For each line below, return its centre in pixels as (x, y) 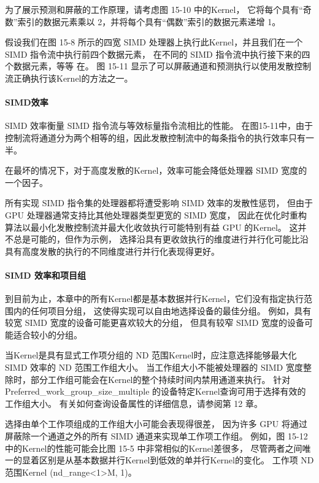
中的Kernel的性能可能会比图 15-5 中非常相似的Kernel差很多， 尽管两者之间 (154, 448)
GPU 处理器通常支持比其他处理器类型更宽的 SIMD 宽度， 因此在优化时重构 (156, 214)
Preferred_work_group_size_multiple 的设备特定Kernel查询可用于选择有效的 (156, 391)
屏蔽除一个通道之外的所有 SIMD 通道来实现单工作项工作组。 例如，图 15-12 (156, 436)
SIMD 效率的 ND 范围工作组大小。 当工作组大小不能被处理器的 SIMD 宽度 (154, 367)
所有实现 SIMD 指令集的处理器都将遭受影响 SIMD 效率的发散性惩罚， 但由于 (159, 203)
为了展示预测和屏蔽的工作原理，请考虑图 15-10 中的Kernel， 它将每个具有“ (154, 9)
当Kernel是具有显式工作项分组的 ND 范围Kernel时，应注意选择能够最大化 (151, 355)
